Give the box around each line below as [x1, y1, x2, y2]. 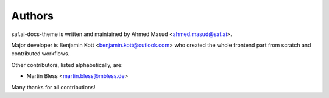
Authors [11, 9, 54, 23]
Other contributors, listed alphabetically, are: [11, 61, 123, 68]
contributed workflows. [11, 50, 70, 57]
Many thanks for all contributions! [11, 83, 96, 91]
